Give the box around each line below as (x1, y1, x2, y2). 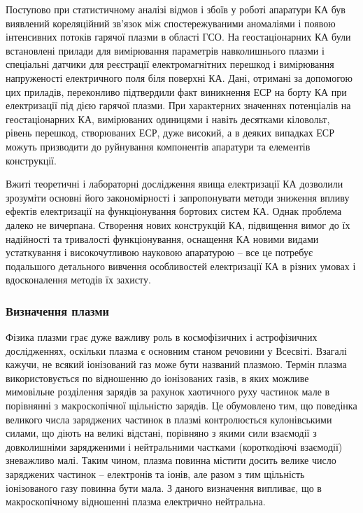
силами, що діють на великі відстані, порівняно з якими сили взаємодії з (6, 426, 317, 440)
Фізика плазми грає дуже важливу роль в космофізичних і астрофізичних (6, 330, 318, 344)
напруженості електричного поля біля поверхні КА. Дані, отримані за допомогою (6, 70, 353, 85)
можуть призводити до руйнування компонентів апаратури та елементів (6, 139, 311, 153)
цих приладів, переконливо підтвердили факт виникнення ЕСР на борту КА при (6, 84, 347, 99)
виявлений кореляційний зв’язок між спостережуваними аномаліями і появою (6, 15, 336, 30)
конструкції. (6, 153, 57, 167)
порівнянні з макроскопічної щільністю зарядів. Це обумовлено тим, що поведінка (6, 398, 357, 413)
